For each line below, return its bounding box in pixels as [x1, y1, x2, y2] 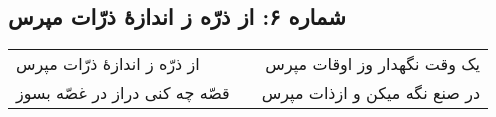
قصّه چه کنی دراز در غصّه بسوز [16, 81, 230, 105]
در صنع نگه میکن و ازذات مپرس [261, 81, 481, 105]
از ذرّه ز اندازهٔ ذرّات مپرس [16, 52, 200, 76]
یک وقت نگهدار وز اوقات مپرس [265, 52, 481, 76]
